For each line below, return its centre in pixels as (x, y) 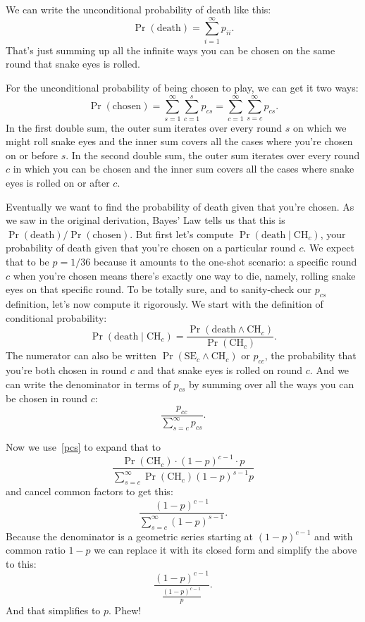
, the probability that (310, 355)
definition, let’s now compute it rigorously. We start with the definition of (165, 303)
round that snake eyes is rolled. (73, 64)
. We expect (329, 248)
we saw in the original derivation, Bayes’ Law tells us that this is (146, 220)
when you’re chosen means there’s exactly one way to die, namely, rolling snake (184, 275)
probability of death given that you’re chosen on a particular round (151, 248)
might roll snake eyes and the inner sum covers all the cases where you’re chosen (179, 141)
